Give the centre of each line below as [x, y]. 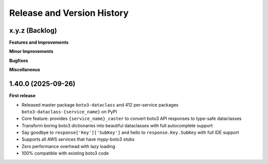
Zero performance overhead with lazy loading [68, 146]
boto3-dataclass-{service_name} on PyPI [69, 111]
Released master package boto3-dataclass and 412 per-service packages [100, 105]
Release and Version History [69, 13]
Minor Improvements [31, 52]
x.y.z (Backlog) [33, 30]
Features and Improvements [39, 43]
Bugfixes [19, 60]
